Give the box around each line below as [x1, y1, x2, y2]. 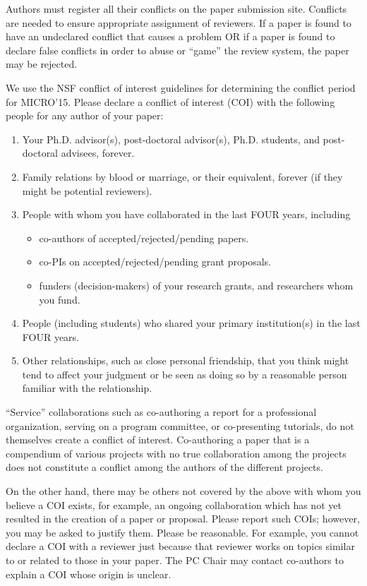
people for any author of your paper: [6, 108, 164, 123]
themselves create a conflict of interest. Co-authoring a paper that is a [6, 432, 310, 447]
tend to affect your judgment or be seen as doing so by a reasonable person [22, 366, 347, 381]
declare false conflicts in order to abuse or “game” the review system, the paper [6, 42, 349, 57]
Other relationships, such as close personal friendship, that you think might [22, 353, 349, 368]
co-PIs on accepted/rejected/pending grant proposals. [39, 254, 271, 269]
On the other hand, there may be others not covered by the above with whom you [6, 484, 361, 498]
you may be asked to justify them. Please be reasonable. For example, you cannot [6, 525, 359, 539]
